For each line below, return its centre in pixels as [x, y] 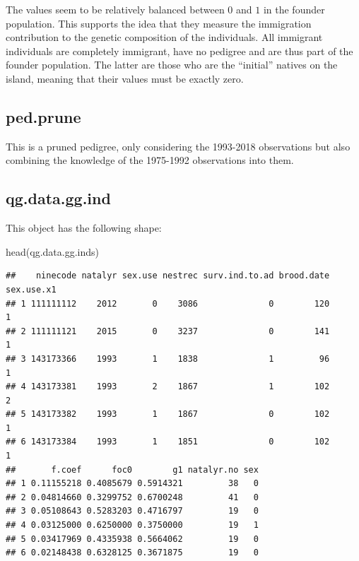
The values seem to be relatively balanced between [115, 9]
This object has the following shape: [84, 228]
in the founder [294, 9]
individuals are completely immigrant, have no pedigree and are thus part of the [179, 51]
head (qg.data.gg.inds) [52, 251]
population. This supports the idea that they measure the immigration [159, 23]
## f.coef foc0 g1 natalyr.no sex [132, 470]
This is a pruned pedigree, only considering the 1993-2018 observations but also [178, 146]
